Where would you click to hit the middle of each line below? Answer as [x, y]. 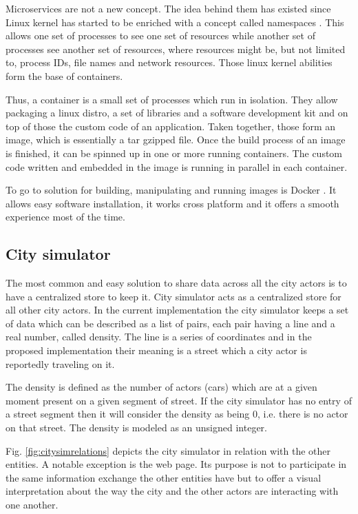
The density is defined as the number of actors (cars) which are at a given [161, 387]
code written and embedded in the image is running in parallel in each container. [177, 166]
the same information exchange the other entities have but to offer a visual [164, 477]
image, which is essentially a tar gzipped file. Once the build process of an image [176, 140]
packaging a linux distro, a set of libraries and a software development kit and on [177, 113]
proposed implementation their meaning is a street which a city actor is [156, 350]
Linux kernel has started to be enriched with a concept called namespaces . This [175, 22]
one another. [32, 505]
